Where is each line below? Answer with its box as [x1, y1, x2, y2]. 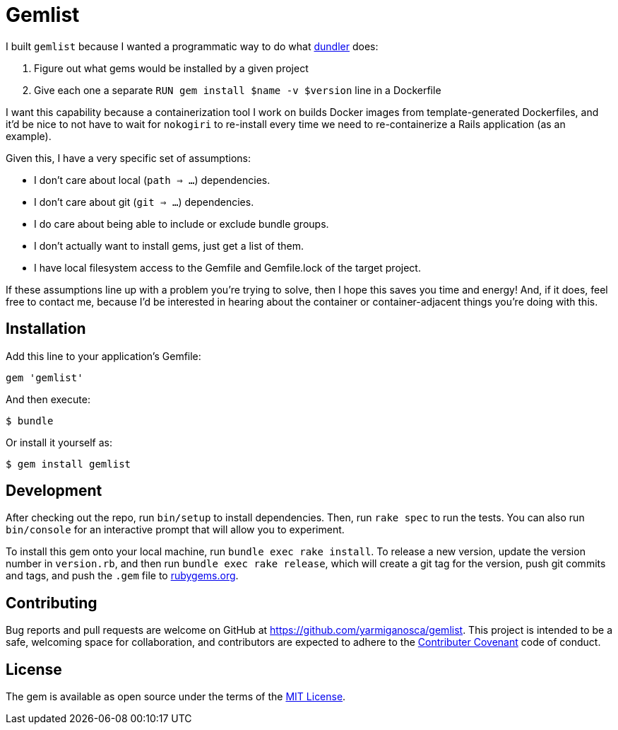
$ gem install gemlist [6, 458, 131, 470]
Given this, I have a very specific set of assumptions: [6, 151, 251, 164]
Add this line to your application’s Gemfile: [6, 349, 201, 362]
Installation [6, 320, 86, 338]
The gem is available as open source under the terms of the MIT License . [6, 690, 346, 703]
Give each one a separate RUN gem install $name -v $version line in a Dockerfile [34, 83, 441, 96]
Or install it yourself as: [6, 436, 112, 448]
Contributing [6, 593, 97, 612]
